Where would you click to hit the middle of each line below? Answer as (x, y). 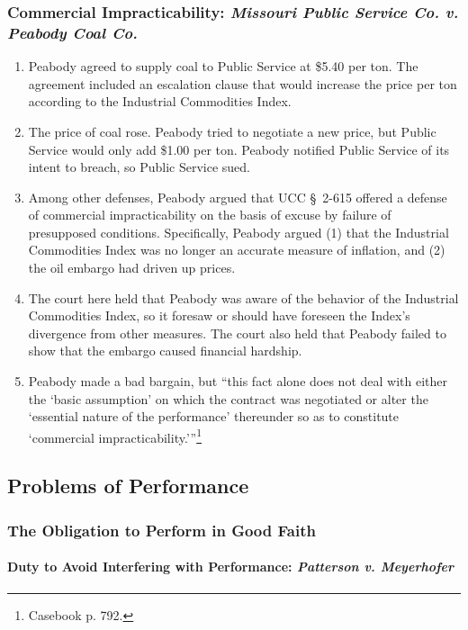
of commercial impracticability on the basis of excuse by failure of (210, 215)
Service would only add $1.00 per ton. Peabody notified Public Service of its (239, 149)
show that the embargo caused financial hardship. (165, 351)
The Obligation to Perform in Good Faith (162, 530)
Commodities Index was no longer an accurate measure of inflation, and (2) (237, 250)
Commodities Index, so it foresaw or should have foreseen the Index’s (219, 315)
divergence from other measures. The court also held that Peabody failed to (237, 333)
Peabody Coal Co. (72, 32)
